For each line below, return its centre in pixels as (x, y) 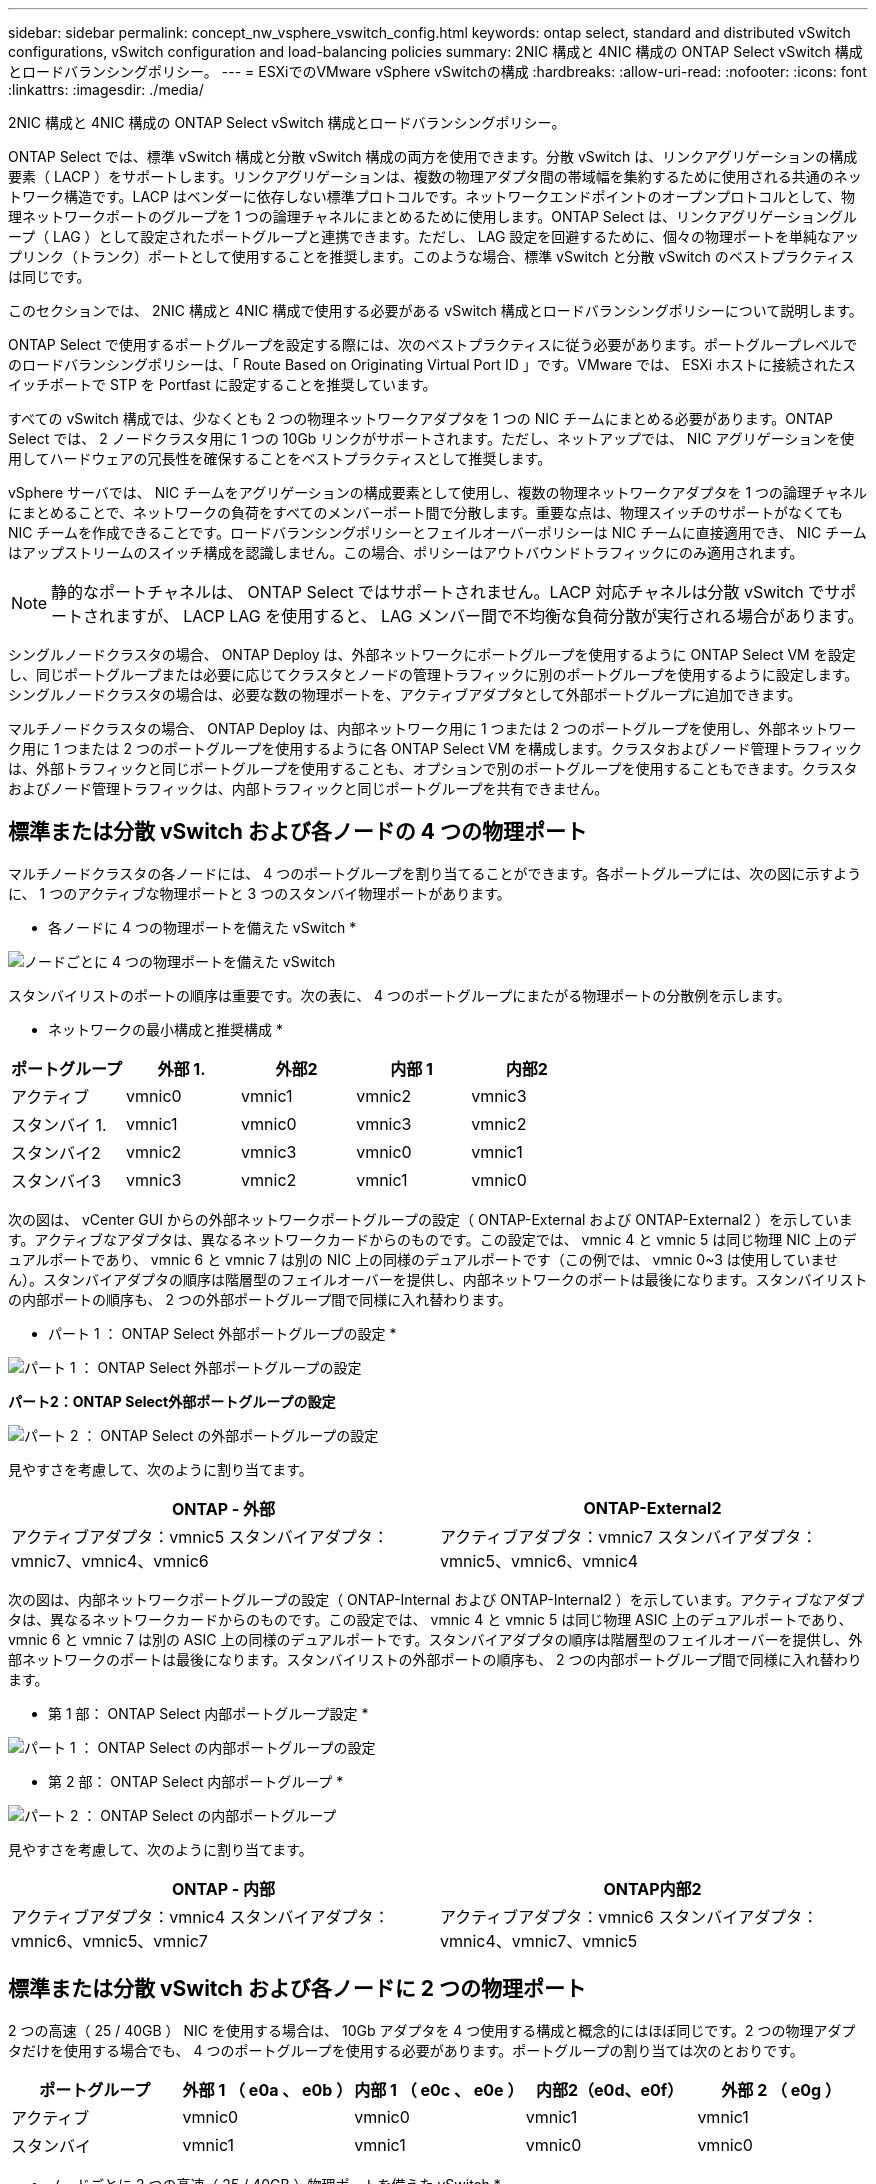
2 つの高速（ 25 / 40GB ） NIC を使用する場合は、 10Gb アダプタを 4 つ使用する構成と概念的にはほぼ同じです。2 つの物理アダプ (432, 2030)
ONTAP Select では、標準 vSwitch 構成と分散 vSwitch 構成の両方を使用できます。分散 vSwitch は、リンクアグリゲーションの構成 (433, 156)
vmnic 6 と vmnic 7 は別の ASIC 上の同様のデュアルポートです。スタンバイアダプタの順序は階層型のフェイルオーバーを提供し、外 (435, 1639)
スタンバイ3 (56, 1180)
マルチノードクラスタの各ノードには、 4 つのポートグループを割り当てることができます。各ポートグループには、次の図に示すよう (435, 873)
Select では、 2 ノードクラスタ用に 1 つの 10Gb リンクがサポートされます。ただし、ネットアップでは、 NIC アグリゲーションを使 (431, 438)
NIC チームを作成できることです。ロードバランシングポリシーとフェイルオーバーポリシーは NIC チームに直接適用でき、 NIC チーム (437, 532)
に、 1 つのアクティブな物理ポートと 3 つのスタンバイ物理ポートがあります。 (259, 893)
